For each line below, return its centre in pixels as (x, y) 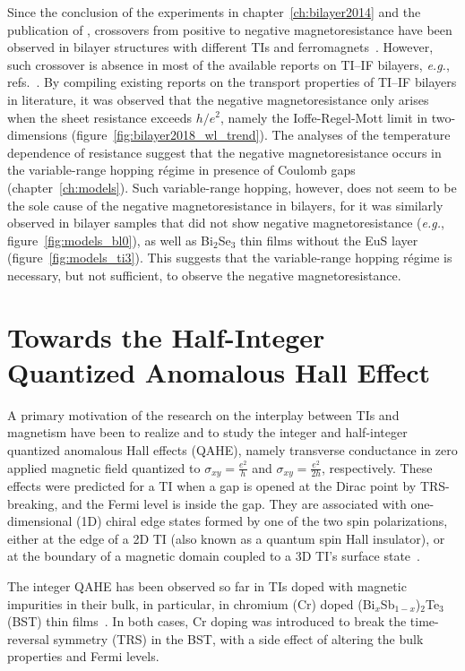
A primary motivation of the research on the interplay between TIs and (203, 414)
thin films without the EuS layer (329, 240)
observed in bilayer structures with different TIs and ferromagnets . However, (220, 47)
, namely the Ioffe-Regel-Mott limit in (324, 117)
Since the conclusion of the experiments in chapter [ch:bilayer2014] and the (214, 12)
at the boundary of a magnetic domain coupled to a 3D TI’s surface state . (214, 556)
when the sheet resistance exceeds (100, 117)
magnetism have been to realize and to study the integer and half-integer (207, 432)
